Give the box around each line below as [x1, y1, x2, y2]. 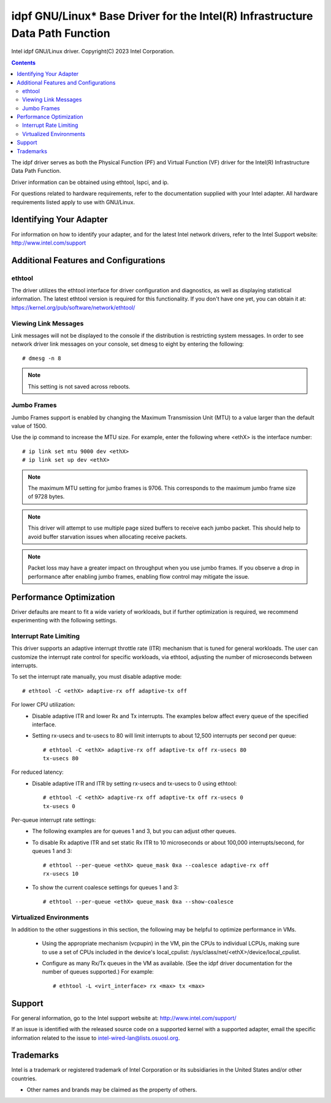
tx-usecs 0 [43, 803, 76, 809]
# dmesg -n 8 [22, 354, 61, 362]
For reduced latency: [11, 768, 64, 776]
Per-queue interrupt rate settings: [11, 816, 96, 824]
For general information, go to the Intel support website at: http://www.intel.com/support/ [11, 1014, 237, 1021]
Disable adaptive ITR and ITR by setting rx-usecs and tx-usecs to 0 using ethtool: [32, 779, 237, 787]
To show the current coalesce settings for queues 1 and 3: [32, 884, 179, 891]
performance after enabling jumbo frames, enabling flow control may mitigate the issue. [28, 573, 249, 580]
